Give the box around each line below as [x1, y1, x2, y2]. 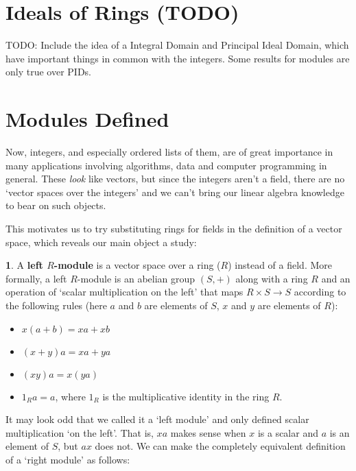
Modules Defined [5, 105, 169, 133]
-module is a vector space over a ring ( [54, 258, 221, 272]
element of [5, 439, 49, 453]
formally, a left [5, 271, 67, 285]
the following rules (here [5, 298, 107, 312]
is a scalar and [257, 425, 318, 439]
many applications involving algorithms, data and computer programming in [5, 158, 327, 172]
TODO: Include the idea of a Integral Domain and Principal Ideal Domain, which [5, 38, 349, 52]
